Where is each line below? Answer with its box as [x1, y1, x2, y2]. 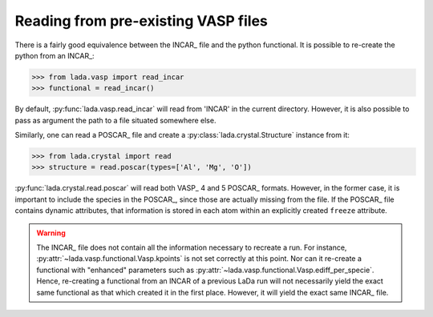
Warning [36, 228, 66, 238]
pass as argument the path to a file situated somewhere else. [14, 115, 216, 125]
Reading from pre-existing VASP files [14, 12, 269, 30]
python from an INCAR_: [14, 50, 95, 60]
